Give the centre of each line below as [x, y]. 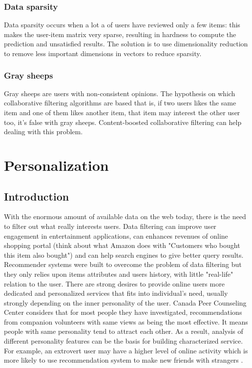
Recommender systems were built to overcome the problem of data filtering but [123, 264]
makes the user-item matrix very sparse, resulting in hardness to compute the [120, 34]
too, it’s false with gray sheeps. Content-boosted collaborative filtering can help [123, 122]
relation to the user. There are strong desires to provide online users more [114, 283]
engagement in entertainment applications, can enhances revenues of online [116, 235]
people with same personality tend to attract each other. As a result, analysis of [124, 331]
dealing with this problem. [43, 132]
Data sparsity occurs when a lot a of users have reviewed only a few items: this [122, 25]
